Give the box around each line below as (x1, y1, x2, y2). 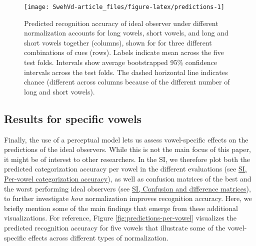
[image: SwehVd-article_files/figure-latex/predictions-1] (24, 3, 224, 10)
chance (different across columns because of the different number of (24, 76, 230, 87)
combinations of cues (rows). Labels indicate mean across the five (24, 47, 224, 57)
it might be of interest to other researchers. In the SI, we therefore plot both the (4, 153, 250, 164)
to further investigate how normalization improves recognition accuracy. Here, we (4, 193, 252, 203)
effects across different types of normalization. (28, 232, 168, 242)
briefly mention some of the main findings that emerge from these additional (4, 202, 238, 213)
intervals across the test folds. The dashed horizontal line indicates (24, 66, 228, 77)
